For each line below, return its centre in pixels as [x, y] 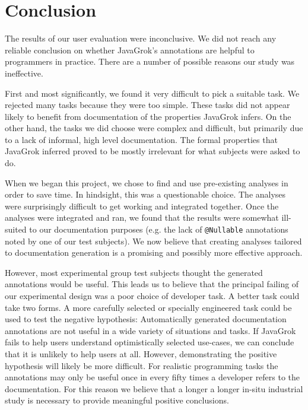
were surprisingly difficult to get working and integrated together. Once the [142, 206]
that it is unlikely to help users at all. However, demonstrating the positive [141, 354]
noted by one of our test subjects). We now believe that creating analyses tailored [153, 241]
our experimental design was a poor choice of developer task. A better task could [152, 296]
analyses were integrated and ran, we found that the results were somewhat [142, 217]
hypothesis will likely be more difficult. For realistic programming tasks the [142, 365]
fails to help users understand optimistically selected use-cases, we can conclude [150, 342]
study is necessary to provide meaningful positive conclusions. [117, 400]
